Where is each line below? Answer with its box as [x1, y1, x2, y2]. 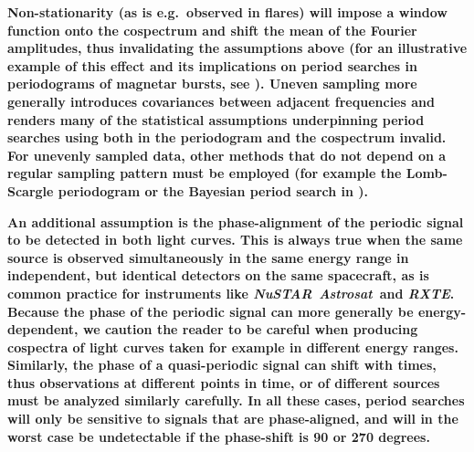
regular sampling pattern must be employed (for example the [7, 163, 402, 183]
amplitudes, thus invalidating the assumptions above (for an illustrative [7, 38, 468, 58]
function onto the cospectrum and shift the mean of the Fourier [7, 20, 417, 39]
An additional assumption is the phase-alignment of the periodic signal [7, 212, 464, 231]
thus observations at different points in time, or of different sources [7, 373, 440, 392]
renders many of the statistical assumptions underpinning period [7, 110, 425, 129]
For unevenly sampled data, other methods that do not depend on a [7, 145, 447, 164]
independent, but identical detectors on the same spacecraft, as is [7, 266, 429, 285]
